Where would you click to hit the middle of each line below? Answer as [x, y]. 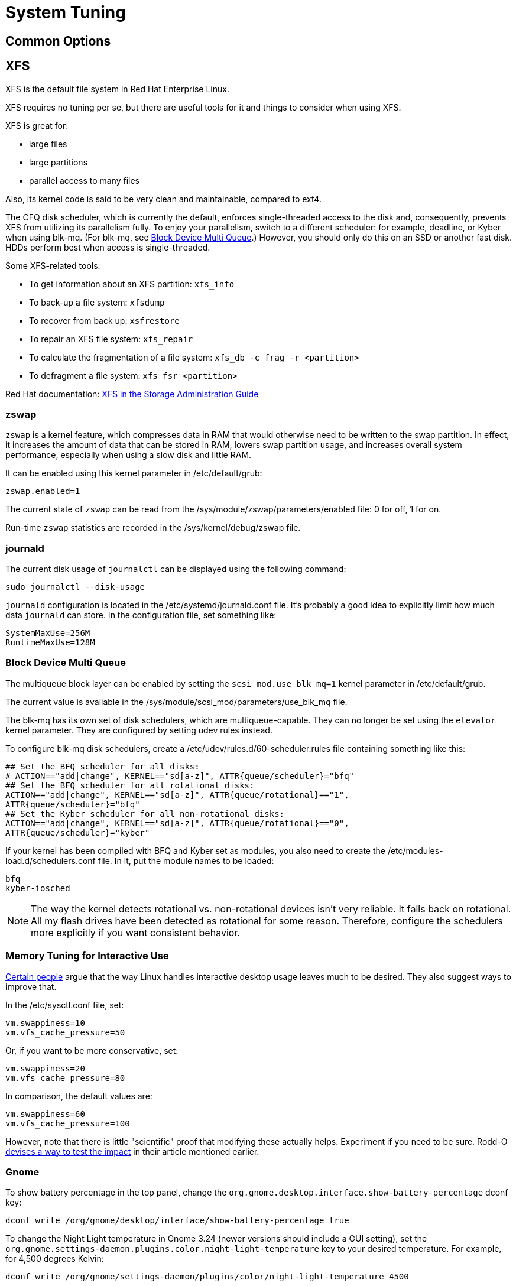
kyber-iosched [38, 888]
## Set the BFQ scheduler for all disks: [103, 766]
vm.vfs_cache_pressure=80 [65, 1078]
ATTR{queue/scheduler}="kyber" [78, 832]
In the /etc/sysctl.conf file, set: [65, 1005]
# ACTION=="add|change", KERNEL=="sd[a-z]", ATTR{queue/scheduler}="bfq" [180, 776]
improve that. [31, 986]
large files [48, 144]
